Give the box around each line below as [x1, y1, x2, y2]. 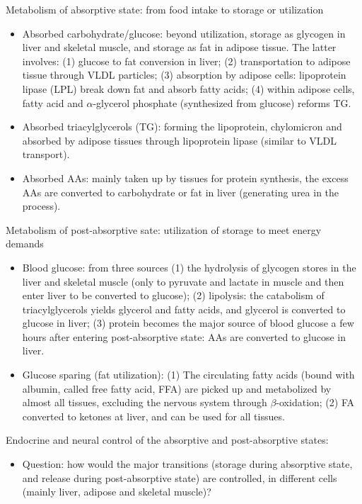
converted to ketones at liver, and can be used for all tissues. [22, 408, 285, 423]
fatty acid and [22, 95, 83, 110]
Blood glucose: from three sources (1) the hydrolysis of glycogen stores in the [22, 259, 356, 274]
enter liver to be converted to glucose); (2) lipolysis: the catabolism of [22, 288, 325, 303]
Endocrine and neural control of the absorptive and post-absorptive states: [6, 432, 329, 447]
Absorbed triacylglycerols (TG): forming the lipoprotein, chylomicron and [22, 119, 342, 134]
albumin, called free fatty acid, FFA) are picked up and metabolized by [22, 381, 332, 396]
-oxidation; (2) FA [276, 395, 354, 410]
